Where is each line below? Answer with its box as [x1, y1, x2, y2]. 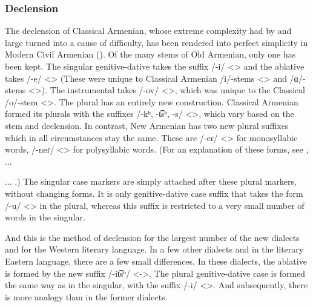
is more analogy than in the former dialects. [5, 290, 168, 303]
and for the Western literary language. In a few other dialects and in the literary [5, 243, 304, 256]
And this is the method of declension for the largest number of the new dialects [5, 231, 300, 243]
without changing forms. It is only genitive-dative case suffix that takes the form [5, 187, 303, 199]
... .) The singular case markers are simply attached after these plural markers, [5, 175, 297, 188]
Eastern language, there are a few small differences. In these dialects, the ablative [5, 254, 307, 267]
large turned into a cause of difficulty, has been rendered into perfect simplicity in [5, 36, 308, 48]
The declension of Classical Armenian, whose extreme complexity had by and [5, 24, 292, 37]
